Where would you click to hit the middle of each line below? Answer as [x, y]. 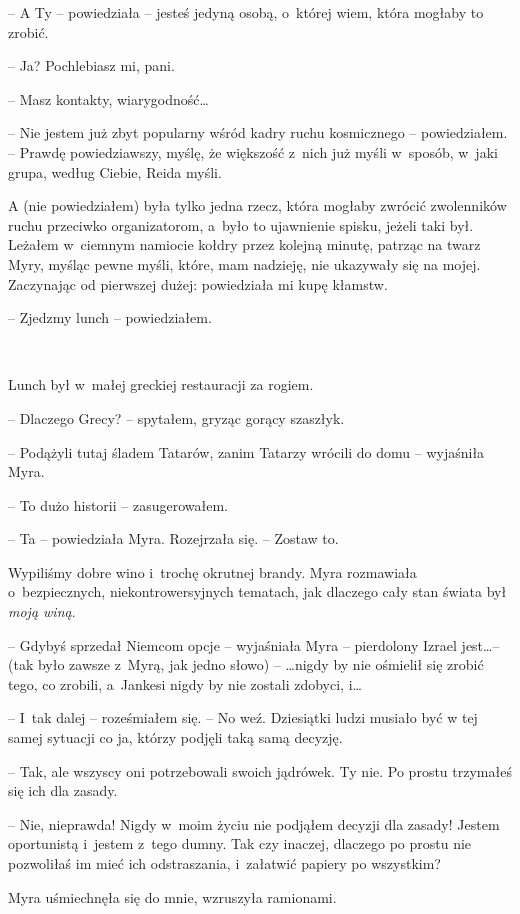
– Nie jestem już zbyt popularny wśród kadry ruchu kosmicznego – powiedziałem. [258, 132]
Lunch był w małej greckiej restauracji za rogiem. [161, 384]
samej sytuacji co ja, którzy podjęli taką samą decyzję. [175, 737]
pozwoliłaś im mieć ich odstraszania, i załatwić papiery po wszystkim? [224, 863]
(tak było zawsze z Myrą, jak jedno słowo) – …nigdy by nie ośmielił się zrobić [246, 664]
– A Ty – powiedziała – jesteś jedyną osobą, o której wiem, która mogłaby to [246, 12]
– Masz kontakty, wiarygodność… [108, 98]
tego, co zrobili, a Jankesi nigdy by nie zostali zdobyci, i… [185, 683]
